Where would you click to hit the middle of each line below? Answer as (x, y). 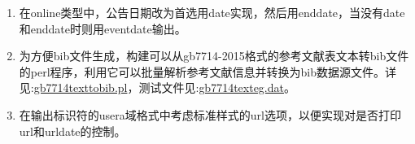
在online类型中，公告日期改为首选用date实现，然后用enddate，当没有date (212, 12)
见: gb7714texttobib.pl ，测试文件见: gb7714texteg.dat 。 (157, 87)
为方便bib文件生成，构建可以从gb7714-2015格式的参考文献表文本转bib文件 (214, 56)
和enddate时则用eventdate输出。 (103, 28)
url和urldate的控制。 (72, 131)
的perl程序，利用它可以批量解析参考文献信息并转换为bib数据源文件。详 (208, 71)
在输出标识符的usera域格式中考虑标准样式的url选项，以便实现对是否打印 (210, 114)
